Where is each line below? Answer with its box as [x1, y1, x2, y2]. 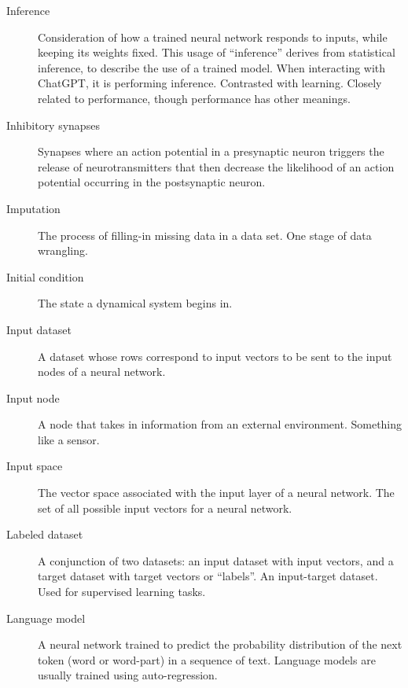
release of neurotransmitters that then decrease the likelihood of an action [38, 158, 395, 175]
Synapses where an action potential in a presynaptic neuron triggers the [38, 143, 384, 160]
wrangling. [38, 242, 88, 259]
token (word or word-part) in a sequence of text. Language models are [38, 651, 376, 668]
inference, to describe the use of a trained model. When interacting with [38, 59, 386, 75]
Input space [6, 458, 63, 474]
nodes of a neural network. [38, 363, 166, 380]
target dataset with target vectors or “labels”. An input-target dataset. [38, 568, 378, 584]
